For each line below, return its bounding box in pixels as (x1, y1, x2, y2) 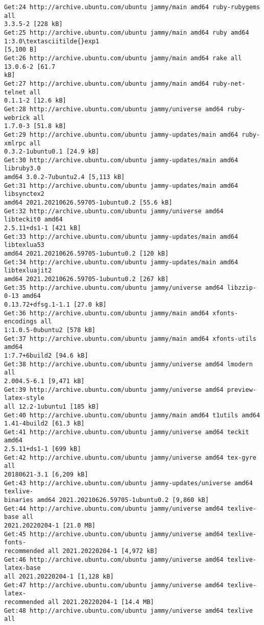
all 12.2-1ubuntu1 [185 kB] (4, 403, 100, 410)
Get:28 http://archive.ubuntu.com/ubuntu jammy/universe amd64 (4, 105, 224, 113)
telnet (4, 88, 26, 96)
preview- (227, 386, 256, 393)
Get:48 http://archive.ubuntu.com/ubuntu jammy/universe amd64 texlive (4, 607, 253, 614)
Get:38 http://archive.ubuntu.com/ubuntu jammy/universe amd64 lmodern (4, 360, 253, 368)
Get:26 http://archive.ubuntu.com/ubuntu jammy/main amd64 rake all (4, 54, 242, 62)
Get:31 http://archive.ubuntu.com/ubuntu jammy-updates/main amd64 (4, 182, 238, 189)
